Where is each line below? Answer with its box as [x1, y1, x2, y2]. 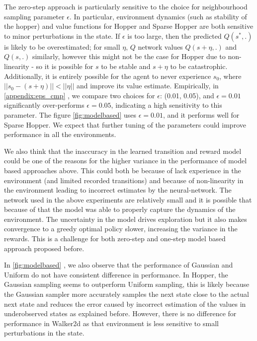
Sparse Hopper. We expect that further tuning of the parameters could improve [4, 119, 246, 130]
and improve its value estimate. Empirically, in [76, 80, 219, 91]
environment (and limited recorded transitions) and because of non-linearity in [4, 175, 244, 185]
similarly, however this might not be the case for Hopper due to [32, 51, 226, 62]
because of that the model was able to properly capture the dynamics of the [4, 204, 236, 214]
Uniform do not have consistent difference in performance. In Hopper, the [4, 269, 228, 279]
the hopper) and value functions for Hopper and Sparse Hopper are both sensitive [4, 21, 254, 31]
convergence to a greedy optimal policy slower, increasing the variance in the [4, 223, 238, 234]
